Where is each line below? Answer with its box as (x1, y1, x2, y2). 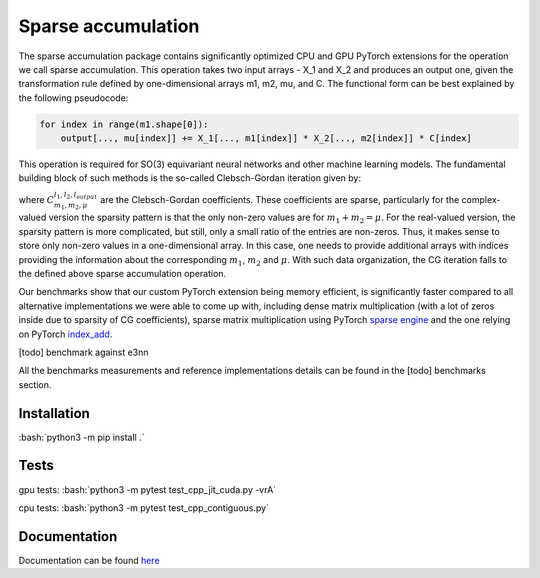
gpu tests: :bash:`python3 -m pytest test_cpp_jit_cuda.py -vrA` (18, 483, 277, 495)
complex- (461, 193, 501, 205)
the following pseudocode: (18, 91, 129, 104)
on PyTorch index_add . (18, 328, 113, 340)
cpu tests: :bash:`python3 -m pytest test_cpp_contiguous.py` (18, 501, 270, 514)
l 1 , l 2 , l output (53, 190, 97, 201)
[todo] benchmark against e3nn (18, 346, 149, 358)
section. (18, 378, 52, 390)
